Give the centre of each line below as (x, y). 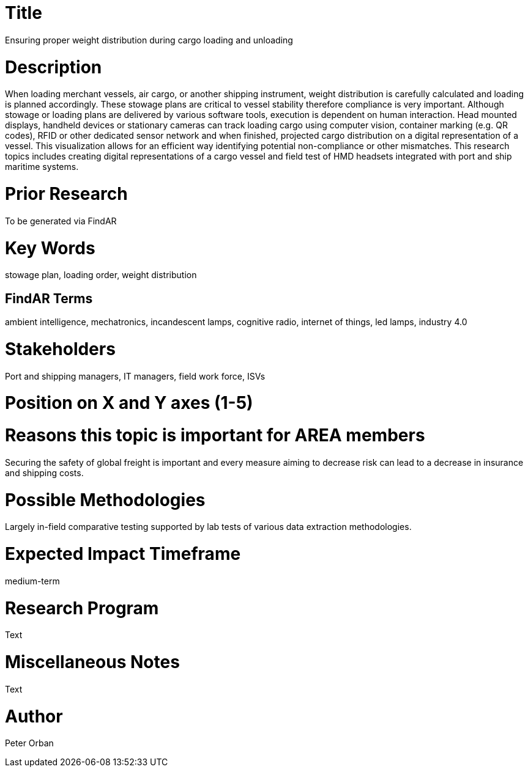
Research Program (82, 608)
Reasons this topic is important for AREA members (215, 436)
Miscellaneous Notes (92, 662)
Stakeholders (60, 349)
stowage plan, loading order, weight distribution (101, 275)
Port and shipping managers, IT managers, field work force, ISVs (135, 376)
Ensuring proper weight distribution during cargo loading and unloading (149, 40)
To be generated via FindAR (61, 221)
